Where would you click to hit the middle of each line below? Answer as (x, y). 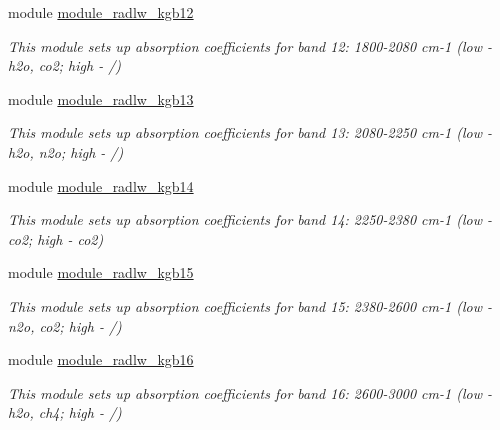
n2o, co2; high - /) (65, 325)
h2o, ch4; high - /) (65, 412)
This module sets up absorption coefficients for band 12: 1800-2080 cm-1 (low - (250, 45)
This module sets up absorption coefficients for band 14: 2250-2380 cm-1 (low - (250, 219)
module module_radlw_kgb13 (101, 98)
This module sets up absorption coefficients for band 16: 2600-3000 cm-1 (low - (250, 392)
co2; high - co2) (56, 238)
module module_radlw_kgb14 (101, 185)
